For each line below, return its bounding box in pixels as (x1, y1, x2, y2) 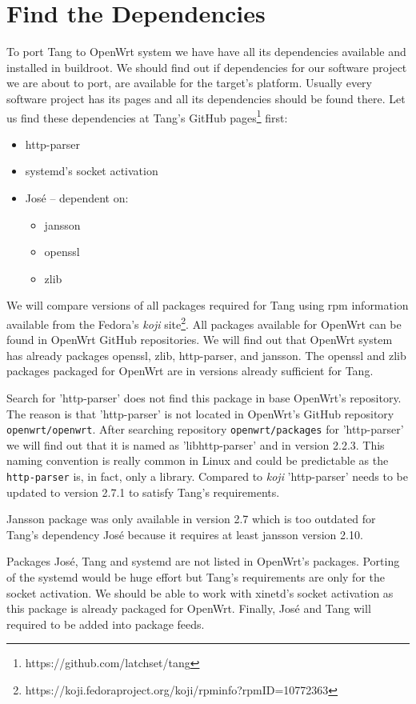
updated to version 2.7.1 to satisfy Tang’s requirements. (6, 483, 280, 500)
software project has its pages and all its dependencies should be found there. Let (6, 90, 406, 106)
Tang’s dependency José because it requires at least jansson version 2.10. (6, 526, 363, 542)
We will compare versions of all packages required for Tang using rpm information (6, 297, 409, 314)
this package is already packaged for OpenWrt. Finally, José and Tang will (6, 600, 371, 617)
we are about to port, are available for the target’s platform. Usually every (6, 74, 372, 91)
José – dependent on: (25, 189, 129, 206)
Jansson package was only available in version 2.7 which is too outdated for (6, 510, 376, 527)
